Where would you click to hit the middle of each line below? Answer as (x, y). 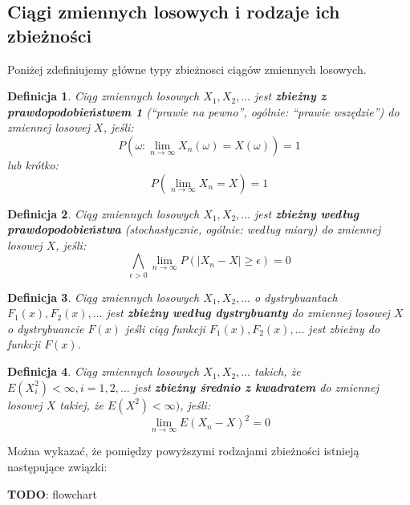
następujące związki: (57, 466)
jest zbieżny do (344, 328)
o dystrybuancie (46, 328)
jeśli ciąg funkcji (165, 328)
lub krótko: (33, 164)
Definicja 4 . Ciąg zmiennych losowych (104, 371)
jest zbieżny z (290, 96)
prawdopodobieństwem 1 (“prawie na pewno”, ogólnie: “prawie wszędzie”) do (203, 111)
